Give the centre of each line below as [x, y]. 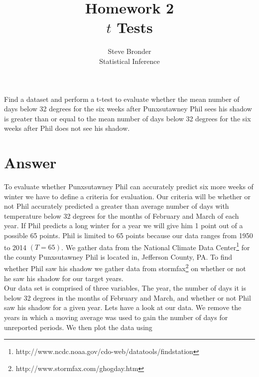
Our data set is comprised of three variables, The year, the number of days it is [125, 288]
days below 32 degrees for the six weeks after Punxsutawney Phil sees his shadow [128, 109]
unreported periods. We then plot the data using [78, 327]
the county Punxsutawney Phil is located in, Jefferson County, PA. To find [118, 256]
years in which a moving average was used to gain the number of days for [116, 317]
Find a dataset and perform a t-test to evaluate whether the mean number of [122, 99]
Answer [30, 163]
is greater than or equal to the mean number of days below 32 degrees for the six [128, 118]
